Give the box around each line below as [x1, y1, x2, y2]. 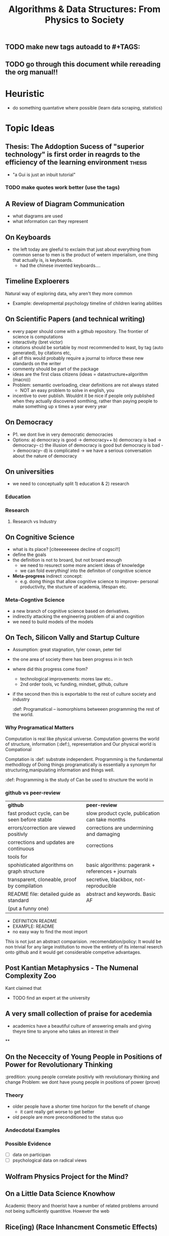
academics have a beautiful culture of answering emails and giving [12, 1023, 151, 1029]
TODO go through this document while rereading [5, 60, 161, 69]
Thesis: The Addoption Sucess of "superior [5, 142, 144, 151]
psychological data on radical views [12, 1157, 87, 1163]
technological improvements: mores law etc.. [20, 676, 113, 682]
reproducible [86, 882, 117, 889]
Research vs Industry [12, 518, 57, 524]
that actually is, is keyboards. [12, 257, 73, 263]
